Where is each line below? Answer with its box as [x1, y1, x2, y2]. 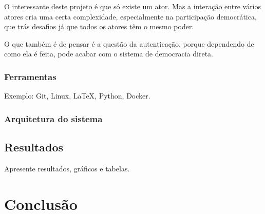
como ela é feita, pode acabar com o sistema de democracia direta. [4, 48, 213, 59]
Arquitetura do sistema [4, 112, 103, 125]
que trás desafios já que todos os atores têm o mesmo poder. [4, 21, 194, 32]
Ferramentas [4, 70, 56, 83]
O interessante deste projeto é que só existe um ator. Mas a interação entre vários [4, 1, 261, 11]
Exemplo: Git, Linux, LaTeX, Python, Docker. [4, 90, 150, 101]
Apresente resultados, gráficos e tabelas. [4, 163, 130, 173]
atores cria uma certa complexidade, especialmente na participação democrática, [4, 11, 257, 22]
